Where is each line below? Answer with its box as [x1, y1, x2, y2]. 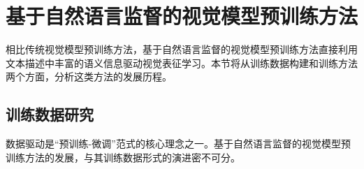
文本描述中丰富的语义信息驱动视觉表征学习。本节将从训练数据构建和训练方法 [6, 55, 358, 70]
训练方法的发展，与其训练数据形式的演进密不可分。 [6, 149, 240, 164]
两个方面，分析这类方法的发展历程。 [6, 69, 172, 84]
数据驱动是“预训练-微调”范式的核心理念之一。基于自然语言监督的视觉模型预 [6, 136, 351, 151]
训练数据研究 [6, 103, 94, 125]
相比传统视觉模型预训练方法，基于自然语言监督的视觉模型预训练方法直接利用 [6, 42, 358, 57]
